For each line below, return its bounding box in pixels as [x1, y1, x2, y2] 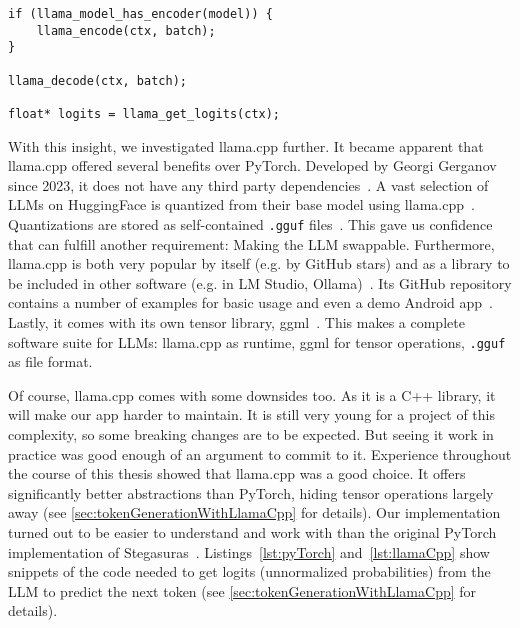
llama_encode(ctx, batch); [36, 23, 216, 38]
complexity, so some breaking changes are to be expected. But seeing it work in [8, 424, 494, 445]
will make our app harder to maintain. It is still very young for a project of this [8, 404, 495, 425]
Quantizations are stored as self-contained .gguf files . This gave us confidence [8, 213, 493, 234]
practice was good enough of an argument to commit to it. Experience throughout [8, 443, 512, 464]
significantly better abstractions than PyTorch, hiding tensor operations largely [8, 482, 494, 503]
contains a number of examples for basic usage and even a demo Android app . [8, 292, 493, 313]
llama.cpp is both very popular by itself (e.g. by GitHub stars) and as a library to [8, 253, 510, 274]
